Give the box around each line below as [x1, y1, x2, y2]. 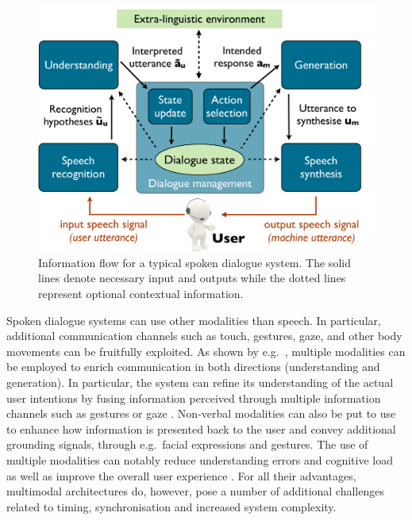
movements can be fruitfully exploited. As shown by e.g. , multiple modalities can [6, 342, 406, 359]
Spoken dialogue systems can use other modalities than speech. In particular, [6, 312, 381, 328]
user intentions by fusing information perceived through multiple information [6, 389, 381, 406]
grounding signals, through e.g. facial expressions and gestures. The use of [6, 436, 368, 453]
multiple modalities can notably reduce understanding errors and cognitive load [6, 452, 393, 468]
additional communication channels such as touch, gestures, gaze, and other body [6, 327, 402, 344]
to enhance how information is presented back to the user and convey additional [6, 420, 396, 437]
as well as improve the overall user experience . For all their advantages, [6, 467, 356, 484]
